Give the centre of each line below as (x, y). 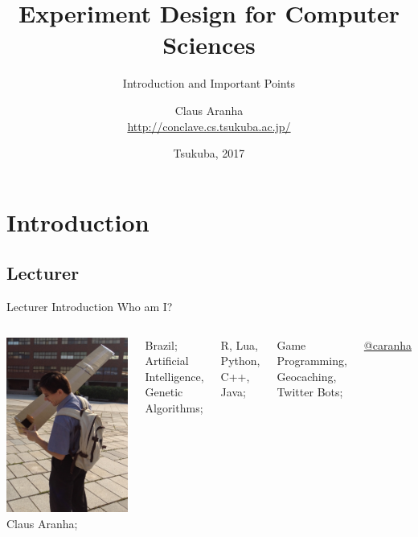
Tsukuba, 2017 (209, 153)
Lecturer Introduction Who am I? (90, 307)
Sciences (209, 45)
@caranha (387, 344)
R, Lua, (239, 344)
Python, (240, 361)
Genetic (164, 392)
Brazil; (161, 344)
